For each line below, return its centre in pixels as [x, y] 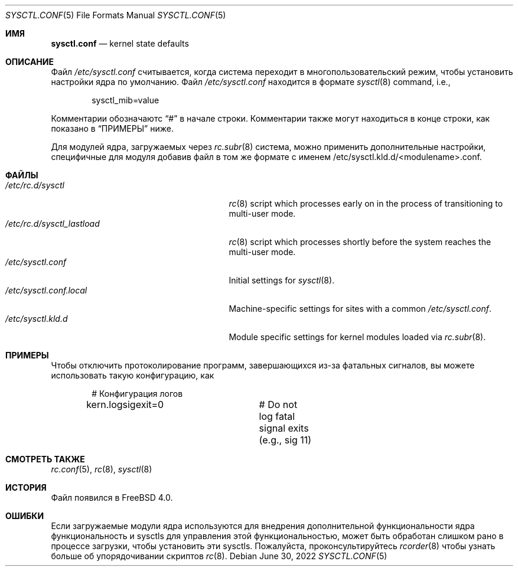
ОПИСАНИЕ [30, 62]
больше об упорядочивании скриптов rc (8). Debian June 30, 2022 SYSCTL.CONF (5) [219, 556]
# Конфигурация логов [137, 394]
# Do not [278, 404]
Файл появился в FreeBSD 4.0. [112, 497]
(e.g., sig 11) [285, 440]
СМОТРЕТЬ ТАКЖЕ [45, 459]
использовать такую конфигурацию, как [133, 375]
